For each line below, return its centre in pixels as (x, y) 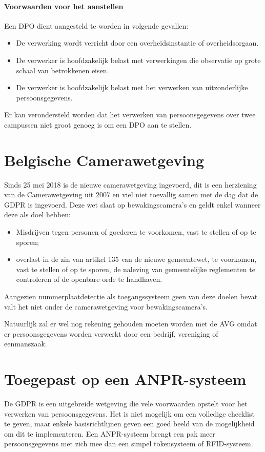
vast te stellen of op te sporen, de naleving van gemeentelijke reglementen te (136, 269)
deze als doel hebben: (37, 214)
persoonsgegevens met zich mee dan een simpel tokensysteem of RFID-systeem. (129, 444)
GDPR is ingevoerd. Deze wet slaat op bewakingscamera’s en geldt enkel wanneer (132, 204)
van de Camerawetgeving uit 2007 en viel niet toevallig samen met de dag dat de (131, 194)
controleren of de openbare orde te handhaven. (89, 279)
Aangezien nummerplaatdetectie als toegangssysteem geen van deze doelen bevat (131, 296)
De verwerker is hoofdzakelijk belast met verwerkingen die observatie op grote (138, 60)
